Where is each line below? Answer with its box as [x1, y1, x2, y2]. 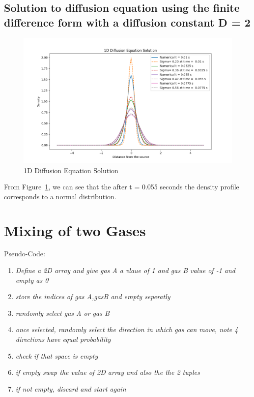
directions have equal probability [15, 334, 111, 344]
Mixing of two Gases [4, 220, 146, 240]
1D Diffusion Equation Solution [24, 165, 118, 175]
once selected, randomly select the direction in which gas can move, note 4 [15, 324, 238, 335]
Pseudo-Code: [4, 248, 45, 259]
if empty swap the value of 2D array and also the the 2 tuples [15, 367, 200, 377]
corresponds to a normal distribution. [4, 191, 116, 201]
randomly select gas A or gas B [15, 307, 110, 318]
